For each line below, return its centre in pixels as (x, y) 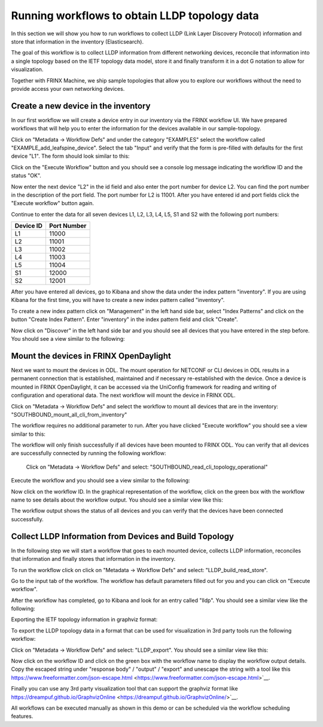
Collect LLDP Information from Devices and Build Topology (123, 536)
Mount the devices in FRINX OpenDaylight (91, 356)
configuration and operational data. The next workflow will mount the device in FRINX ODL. (123, 395)
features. (22, 716)
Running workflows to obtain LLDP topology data (135, 16)
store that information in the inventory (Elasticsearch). (77, 41)
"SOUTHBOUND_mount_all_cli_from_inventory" (69, 414)
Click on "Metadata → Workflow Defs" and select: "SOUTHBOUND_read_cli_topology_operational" (147, 467)
